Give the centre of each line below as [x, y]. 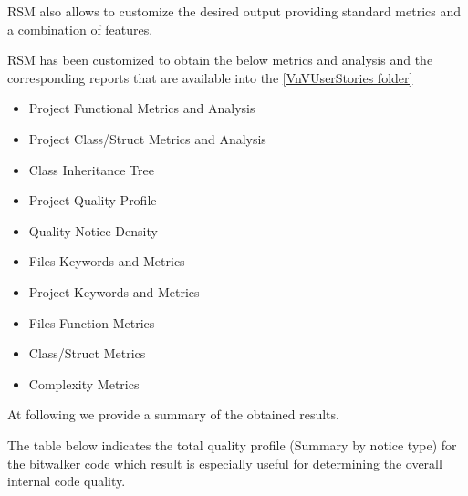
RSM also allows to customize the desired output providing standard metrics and [234, 11]
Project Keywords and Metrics [114, 291]
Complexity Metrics [84, 383]
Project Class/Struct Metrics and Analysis [147, 138]
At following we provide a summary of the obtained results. [173, 414]
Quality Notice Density [93, 230]
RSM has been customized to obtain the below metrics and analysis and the [220, 60]
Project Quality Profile [93, 200]
